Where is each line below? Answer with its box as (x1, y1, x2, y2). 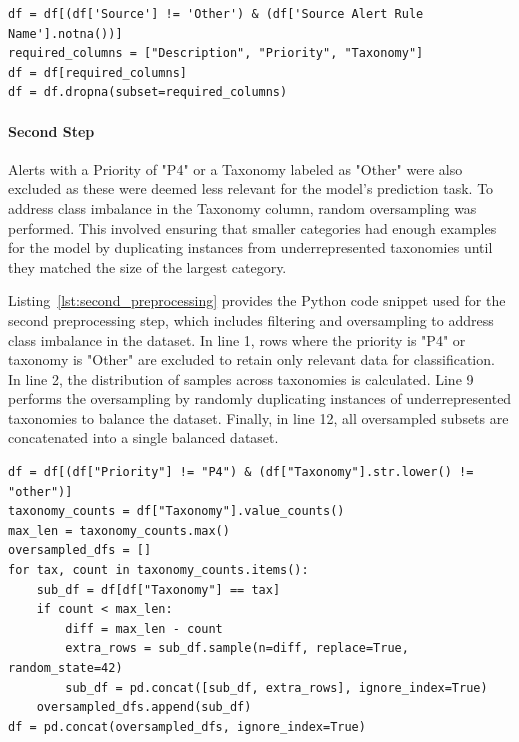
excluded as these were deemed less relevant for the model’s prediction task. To (8, 178, 494, 199)
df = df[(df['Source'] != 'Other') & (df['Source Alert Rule (8, 7, 424, 21)
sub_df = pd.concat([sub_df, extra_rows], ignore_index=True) (65, 680, 488, 695)
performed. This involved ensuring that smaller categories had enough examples (8, 217, 497, 238)
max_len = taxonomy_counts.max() (8, 523, 230, 538)
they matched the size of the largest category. (8, 256, 287, 277)
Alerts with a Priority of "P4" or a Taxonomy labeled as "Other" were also (8, 158, 463, 179)
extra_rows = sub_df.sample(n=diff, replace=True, (65, 641, 409, 656)
